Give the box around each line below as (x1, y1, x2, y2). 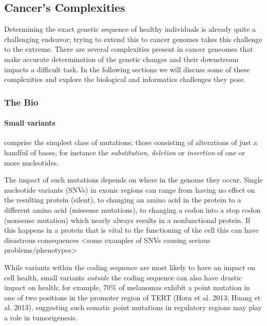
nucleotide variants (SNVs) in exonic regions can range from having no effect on (4, 184, 255, 195)
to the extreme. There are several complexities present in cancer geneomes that (4, 44, 253, 54)
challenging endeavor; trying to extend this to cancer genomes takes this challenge (4, 33, 262, 44)
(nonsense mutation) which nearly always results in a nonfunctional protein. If (4, 214, 251, 225)
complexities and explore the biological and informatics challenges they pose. (4, 74, 246, 85)
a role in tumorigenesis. (4, 312, 78, 322)
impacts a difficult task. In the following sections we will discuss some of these (4, 64, 250, 74)
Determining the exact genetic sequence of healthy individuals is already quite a (4, 24, 256, 34)
